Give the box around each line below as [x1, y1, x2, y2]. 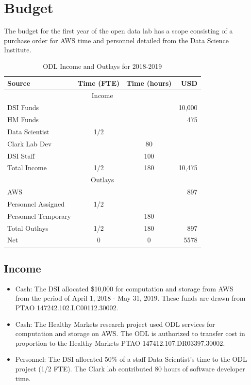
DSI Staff [7, 150, 35, 160]
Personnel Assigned [7, 198, 65, 209]
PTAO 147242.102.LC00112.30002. [15, 302, 118, 312]
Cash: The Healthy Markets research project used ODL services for [15, 319, 215, 329]
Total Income [7, 162, 47, 173]
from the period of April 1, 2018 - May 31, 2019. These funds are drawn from [15, 293, 246, 303]
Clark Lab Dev [7, 138, 52, 148]
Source [7, 78, 31, 88]
